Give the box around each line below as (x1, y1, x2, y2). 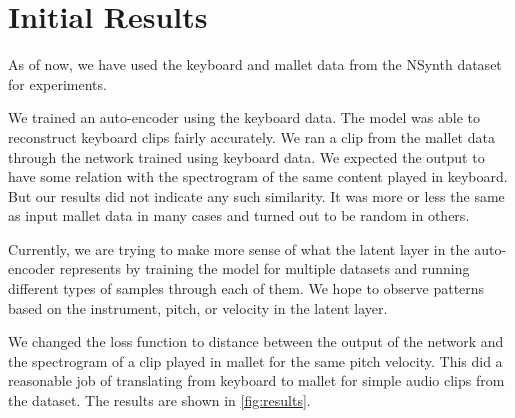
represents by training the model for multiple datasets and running (59, 258, 470, 279)
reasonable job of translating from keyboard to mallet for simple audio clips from (8, 370, 505, 391)
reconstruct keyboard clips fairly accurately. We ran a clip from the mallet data (8, 126, 495, 147)
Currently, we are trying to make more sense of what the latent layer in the (8, 238, 470, 259)
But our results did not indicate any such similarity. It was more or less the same (8, 185, 505, 206)
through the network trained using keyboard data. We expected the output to (8, 146, 485, 167)
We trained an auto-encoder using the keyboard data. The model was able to (8, 107, 480, 128)
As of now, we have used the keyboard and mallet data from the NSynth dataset (8, 54, 502, 75)
